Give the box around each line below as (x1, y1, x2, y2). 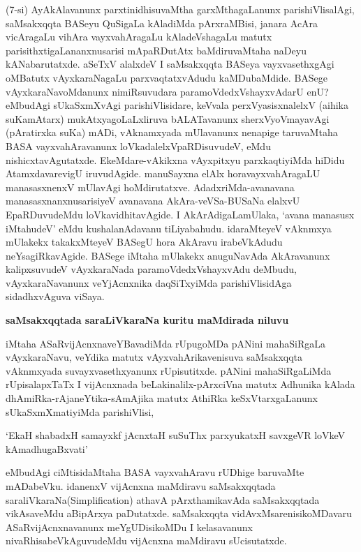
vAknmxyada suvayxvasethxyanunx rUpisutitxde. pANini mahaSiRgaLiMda (6, 363, 332, 378)
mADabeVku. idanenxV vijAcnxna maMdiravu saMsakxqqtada (6, 479, 276, 493)
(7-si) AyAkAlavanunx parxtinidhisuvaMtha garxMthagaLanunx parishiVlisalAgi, (6, 2, 355, 16)
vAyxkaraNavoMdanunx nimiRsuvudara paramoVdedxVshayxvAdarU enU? (6, 84, 329, 98)
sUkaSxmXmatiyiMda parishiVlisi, (6, 404, 154, 419)
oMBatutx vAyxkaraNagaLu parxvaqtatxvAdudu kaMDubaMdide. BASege (6, 70, 328, 84)
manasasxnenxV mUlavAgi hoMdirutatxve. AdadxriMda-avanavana (6, 179, 295, 194)
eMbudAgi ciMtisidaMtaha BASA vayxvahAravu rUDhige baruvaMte (6, 465, 304, 479)
